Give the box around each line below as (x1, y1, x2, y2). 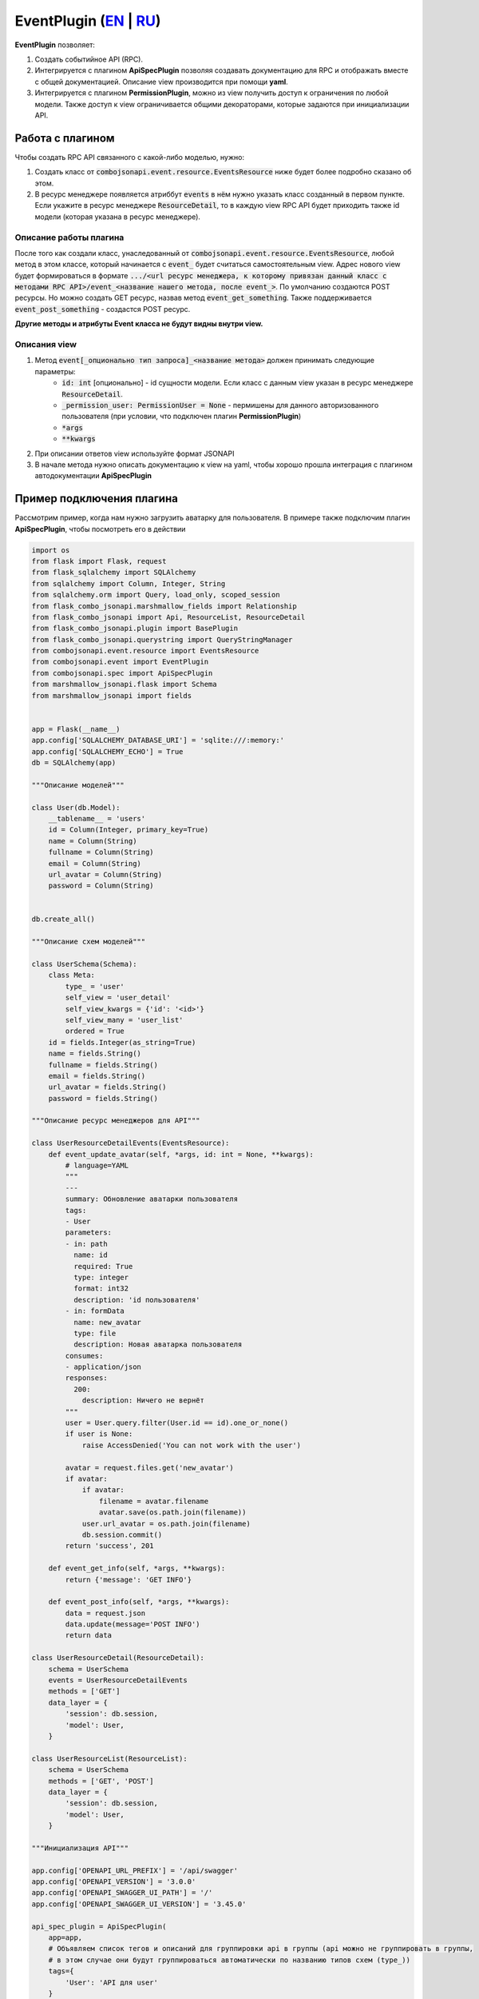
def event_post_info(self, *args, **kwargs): (48, 1598, 230, 1606)
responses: (65, 1374, 108, 1383)
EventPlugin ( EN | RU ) (14, 12, 161, 30)
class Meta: (48, 971, 96, 980)
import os (31, 545, 70, 555)
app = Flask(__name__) (31, 724, 121, 733)
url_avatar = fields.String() (48, 1083, 167, 1091)
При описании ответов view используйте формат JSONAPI (34, 449, 235, 458)
